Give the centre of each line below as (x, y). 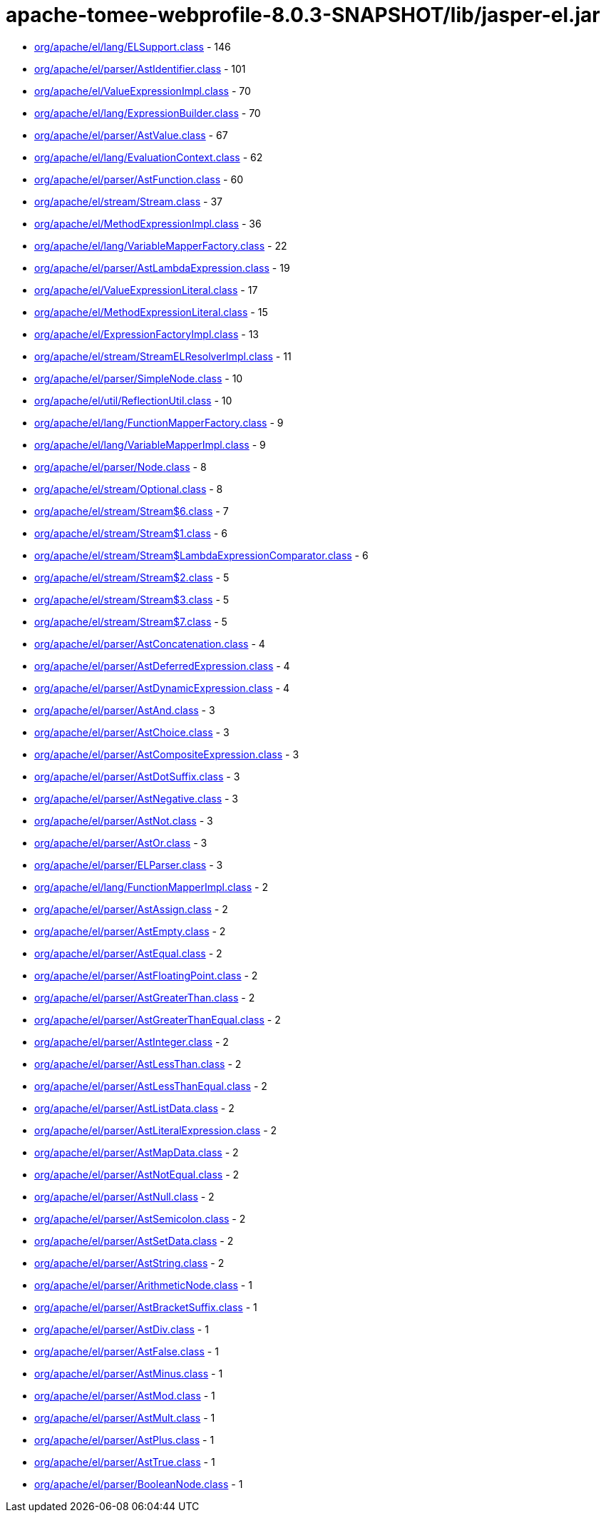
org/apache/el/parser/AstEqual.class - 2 (128, 953)
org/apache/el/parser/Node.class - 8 (120, 467)
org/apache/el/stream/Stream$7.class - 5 (131, 621)
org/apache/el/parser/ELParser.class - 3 (129, 865)
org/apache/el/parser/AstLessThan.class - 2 (138, 1064)
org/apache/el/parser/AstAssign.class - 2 (131, 909)
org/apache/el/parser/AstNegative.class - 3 (137, 798)
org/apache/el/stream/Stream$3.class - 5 (132, 599)
